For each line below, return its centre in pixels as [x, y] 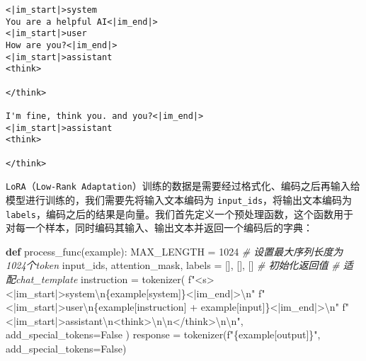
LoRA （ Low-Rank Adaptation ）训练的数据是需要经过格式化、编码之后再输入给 [183, 186]
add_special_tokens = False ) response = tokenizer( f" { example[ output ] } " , [163, 334]
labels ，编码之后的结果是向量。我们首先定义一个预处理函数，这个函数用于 [179, 213]
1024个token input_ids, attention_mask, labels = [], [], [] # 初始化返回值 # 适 [179, 265]
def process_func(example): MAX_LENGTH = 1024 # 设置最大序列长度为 [175, 251]
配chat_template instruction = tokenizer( [96, 279]
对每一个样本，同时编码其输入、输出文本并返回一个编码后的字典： [159, 228]
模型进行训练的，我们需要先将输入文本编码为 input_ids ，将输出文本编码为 [179, 199]
